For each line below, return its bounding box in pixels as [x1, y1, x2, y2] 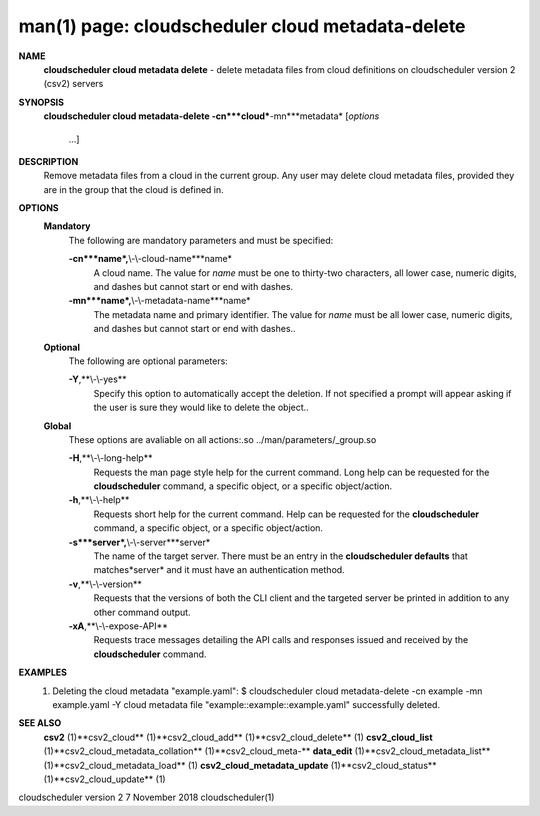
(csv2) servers [43, 78, 104, 90]
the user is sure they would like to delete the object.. [93, 401, 309, 414]
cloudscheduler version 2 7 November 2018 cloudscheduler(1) [18, 791, 275, 804]
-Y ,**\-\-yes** [68, 373, 127, 385]
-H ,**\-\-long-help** [68, 452, 153, 464]
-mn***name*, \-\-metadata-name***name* [68, 295, 251, 307]
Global [43, 420, 72, 432]
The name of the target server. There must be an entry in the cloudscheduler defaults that [93, 550, 469, 562]
